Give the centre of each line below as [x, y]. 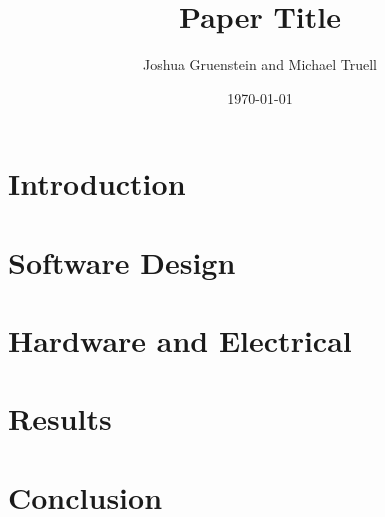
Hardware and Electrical [180, 340]
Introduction [97, 183]
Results [60, 418]
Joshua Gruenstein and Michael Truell [260, 64]
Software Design [122, 261]
